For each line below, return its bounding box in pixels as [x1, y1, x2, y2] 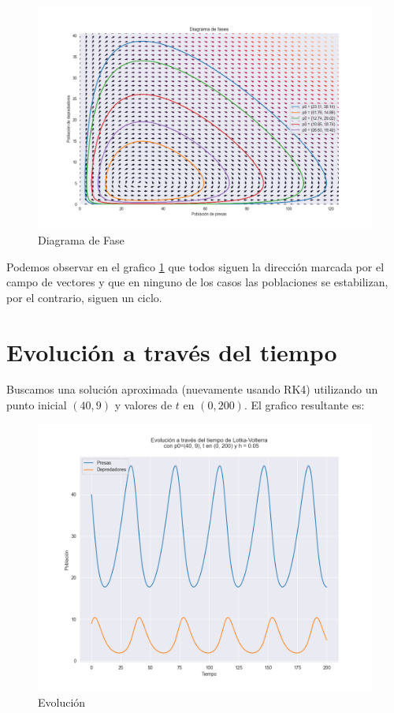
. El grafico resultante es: [243, 397, 365, 413]
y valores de [114, 397, 173, 413]
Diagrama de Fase [38, 231, 125, 248]
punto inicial [6, 397, 67, 413]
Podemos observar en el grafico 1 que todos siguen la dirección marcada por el [6, 258, 385, 274]
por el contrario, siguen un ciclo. [6, 289, 162, 305]
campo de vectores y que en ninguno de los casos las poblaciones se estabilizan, [6, 274, 388, 290]
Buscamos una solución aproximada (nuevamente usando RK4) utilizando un [6, 381, 378, 398]
